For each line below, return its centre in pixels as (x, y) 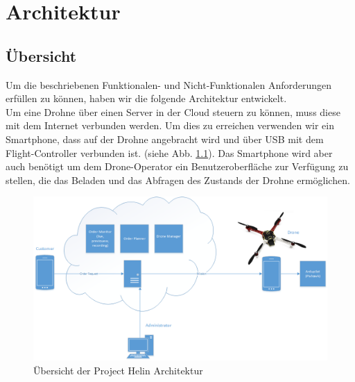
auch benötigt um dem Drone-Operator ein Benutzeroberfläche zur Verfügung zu (177, 166)
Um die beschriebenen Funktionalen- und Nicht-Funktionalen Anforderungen (169, 84)
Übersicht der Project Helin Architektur (118, 370)
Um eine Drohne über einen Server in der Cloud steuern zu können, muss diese (173, 111)
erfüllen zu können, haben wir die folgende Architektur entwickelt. (146, 98)
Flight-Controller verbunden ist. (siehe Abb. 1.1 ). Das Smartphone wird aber (169, 152)
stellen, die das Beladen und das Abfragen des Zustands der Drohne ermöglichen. (178, 180)
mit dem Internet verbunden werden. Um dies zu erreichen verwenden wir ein (170, 125)
